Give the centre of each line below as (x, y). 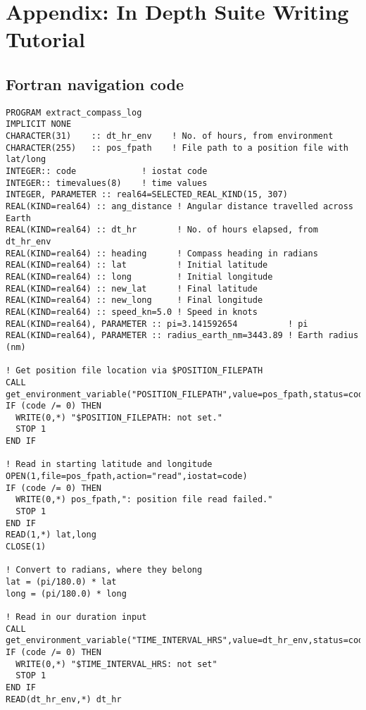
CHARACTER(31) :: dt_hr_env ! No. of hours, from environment (170, 136)
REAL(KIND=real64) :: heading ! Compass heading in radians (162, 253)
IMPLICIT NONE (39, 124)
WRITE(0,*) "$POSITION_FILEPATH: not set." (119, 417)
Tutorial (46, 39)
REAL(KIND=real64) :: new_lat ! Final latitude (132, 288)
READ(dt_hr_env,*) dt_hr (64, 699)
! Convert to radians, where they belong (104, 570)
